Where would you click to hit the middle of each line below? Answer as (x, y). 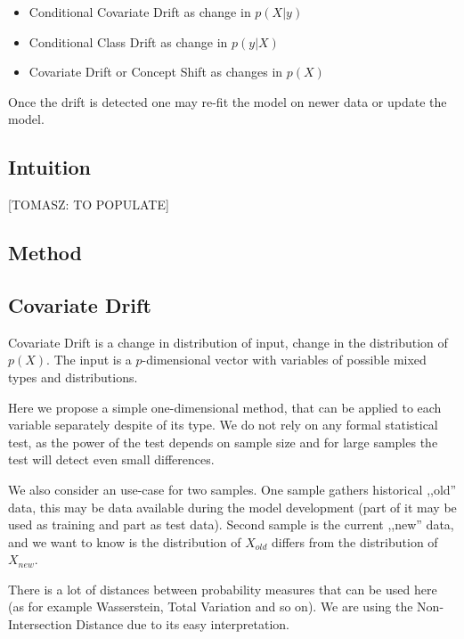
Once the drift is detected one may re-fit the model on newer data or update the (228, 101)
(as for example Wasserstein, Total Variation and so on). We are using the (211, 606)
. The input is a (89, 360)
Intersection (40, 624)
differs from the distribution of (355, 541)
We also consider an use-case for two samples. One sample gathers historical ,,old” (232, 489)
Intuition (49, 167)
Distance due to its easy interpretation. (183, 624)
